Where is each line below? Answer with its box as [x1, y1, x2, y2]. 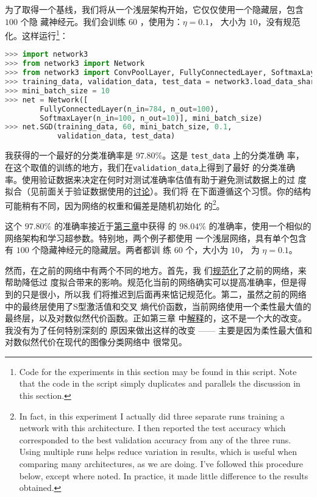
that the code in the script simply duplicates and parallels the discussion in [19, 377, 301, 390]
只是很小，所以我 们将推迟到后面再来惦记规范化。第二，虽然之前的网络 [21, 287, 307, 300]
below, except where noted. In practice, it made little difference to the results [19, 469, 308, 482]
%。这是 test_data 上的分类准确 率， [155, 149, 304, 162]
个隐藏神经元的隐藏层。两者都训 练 [32, 243, 171, 256]
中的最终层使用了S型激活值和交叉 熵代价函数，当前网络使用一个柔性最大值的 [5, 299, 312, 312]
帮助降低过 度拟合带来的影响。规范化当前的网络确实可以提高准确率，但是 [5, 276, 298, 288]
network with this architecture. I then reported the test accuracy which [19, 421, 286, 434]
